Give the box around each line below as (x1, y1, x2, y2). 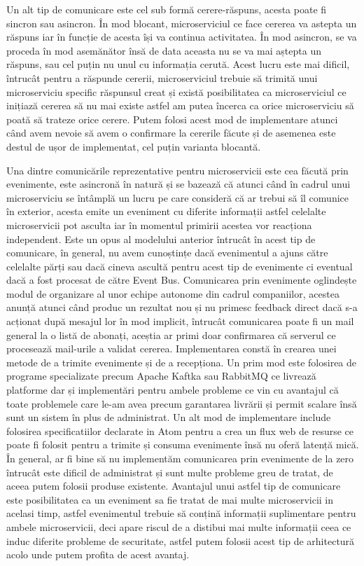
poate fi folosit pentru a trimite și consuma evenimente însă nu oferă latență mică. (6, 437, 359, 452)
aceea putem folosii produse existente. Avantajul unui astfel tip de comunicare (6, 478, 341, 493)
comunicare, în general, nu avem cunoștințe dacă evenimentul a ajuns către (6, 245, 328, 260)
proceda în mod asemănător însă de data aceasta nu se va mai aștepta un (6, 43, 321, 57)
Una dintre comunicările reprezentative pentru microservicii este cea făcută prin (6, 163, 349, 177)
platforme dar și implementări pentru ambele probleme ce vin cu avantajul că (6, 382, 339, 397)
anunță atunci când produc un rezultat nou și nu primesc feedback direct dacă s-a (6, 300, 358, 315)
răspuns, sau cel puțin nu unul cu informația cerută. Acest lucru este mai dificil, (6, 57, 350, 71)
